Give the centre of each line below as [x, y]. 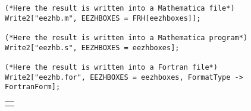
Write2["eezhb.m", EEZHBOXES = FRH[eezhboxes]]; [103, 18]
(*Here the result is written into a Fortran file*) [111, 67]
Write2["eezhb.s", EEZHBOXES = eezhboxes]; [92, 48]
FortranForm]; [33, 87]
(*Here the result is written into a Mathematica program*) [126, 37]
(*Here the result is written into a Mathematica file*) [120, 8]
